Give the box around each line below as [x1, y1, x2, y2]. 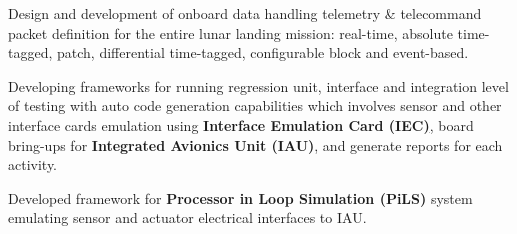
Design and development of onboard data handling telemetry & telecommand [8, 3, 482, 23]
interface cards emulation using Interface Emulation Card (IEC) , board [8, 114, 474, 135]
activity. [8, 154, 58, 175]
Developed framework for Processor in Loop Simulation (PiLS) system [8, 187, 473, 208]
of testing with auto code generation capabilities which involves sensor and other [8, 95, 502, 116]
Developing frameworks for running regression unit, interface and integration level [8, 75, 509, 96]
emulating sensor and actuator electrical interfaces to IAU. [8, 207, 367, 228]
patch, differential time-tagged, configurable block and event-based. [56, 42, 469, 63]
